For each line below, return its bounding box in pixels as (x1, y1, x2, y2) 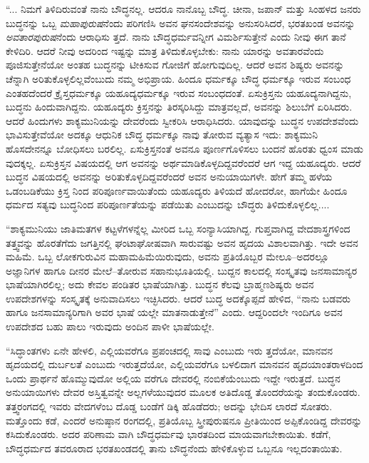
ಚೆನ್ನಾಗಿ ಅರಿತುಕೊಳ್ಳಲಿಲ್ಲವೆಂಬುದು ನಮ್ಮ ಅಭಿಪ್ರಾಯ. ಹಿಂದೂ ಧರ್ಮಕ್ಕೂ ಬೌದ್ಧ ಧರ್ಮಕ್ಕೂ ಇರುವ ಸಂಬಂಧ (6, 71, 351, 86)
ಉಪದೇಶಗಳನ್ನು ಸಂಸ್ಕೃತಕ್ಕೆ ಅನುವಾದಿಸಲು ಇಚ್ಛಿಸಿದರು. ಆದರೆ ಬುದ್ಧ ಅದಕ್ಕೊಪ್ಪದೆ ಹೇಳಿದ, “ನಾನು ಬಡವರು (6, 290, 351, 305)
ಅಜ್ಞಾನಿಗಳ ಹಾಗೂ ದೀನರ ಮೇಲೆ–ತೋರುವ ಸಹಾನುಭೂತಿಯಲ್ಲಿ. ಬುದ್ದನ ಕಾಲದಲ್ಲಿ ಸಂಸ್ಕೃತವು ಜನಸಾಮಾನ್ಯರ (6, 263, 358, 278)
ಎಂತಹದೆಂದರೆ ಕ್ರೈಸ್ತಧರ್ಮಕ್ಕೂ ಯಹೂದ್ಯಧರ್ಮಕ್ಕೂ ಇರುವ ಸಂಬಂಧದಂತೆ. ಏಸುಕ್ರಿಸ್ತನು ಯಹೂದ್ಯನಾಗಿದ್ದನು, (6, 85, 352, 100)
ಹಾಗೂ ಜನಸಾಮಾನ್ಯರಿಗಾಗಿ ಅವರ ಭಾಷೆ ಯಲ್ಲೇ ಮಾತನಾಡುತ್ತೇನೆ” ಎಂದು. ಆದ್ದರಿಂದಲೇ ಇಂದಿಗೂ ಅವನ (6, 305, 343, 320)
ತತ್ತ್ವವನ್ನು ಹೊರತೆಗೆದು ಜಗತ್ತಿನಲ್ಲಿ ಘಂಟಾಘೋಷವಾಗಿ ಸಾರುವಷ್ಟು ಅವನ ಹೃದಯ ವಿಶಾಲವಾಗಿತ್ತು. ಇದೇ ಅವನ (6, 235, 358, 250)
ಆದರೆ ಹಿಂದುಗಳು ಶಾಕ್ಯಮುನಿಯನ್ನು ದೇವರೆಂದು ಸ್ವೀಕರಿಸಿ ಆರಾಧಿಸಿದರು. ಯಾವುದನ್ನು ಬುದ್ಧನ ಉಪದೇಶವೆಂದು (6, 113, 359, 128)
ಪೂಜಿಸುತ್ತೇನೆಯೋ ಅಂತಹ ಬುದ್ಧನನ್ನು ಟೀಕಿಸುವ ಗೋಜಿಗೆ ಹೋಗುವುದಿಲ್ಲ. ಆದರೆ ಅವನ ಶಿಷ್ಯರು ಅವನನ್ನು (6, 57, 345, 72)
